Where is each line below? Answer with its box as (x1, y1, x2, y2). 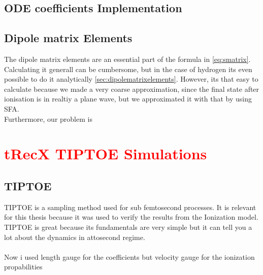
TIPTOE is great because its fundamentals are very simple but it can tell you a (4, 221, 252, 232)
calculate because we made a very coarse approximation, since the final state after (4, 83, 259, 94)
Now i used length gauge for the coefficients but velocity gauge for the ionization (4, 251, 255, 262)
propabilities (4, 261, 43, 272)
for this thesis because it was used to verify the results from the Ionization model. (4, 212, 258, 222)
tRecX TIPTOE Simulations (4, 143, 207, 164)
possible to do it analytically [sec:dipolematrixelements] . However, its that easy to (4, 74, 258, 84)
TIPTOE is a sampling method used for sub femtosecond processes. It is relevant (4, 201, 256, 212)
